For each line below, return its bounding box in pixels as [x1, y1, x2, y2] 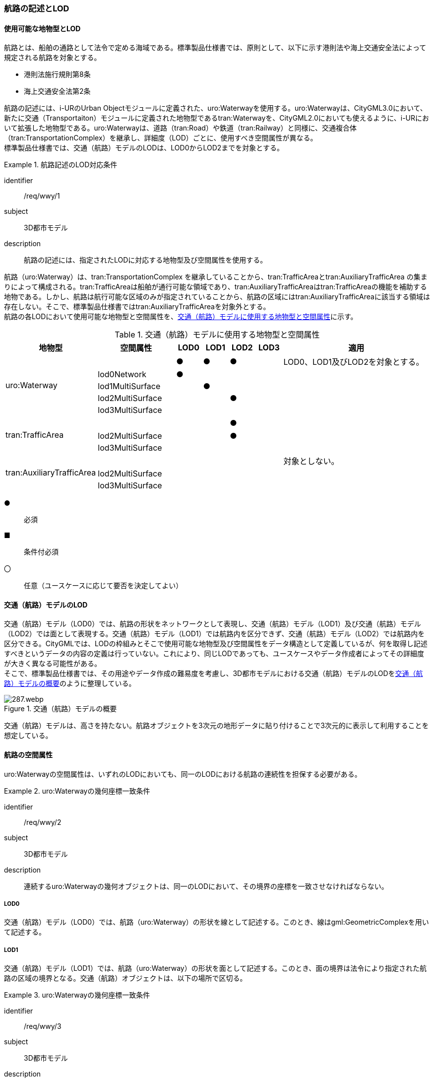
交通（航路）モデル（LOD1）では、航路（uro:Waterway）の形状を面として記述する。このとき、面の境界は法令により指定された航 [4, 964, 427, 973]
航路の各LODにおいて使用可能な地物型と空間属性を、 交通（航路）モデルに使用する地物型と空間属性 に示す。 [4, 312, 358, 321]
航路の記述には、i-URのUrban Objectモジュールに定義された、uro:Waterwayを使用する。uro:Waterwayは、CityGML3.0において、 [4, 104, 427, 113]
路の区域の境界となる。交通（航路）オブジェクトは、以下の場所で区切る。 [4, 974, 247, 983]
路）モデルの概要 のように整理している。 [4, 679, 136, 688]
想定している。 [4, 731, 53, 740]
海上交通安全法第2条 [24, 87, 91, 96]
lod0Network [98, 369, 146, 380]
